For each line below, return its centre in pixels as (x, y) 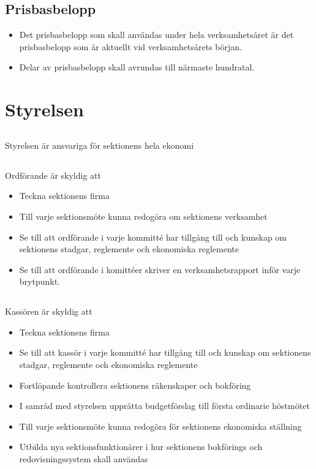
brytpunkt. (39, 281)
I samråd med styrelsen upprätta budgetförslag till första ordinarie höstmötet (164, 406)
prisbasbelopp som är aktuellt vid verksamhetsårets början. (130, 46)
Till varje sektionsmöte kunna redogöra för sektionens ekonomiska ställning (160, 426)
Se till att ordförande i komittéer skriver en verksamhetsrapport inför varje (160, 269)
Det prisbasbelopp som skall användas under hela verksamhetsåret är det (156, 35)
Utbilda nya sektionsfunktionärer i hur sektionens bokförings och (141, 447)
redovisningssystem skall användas (84, 459)
